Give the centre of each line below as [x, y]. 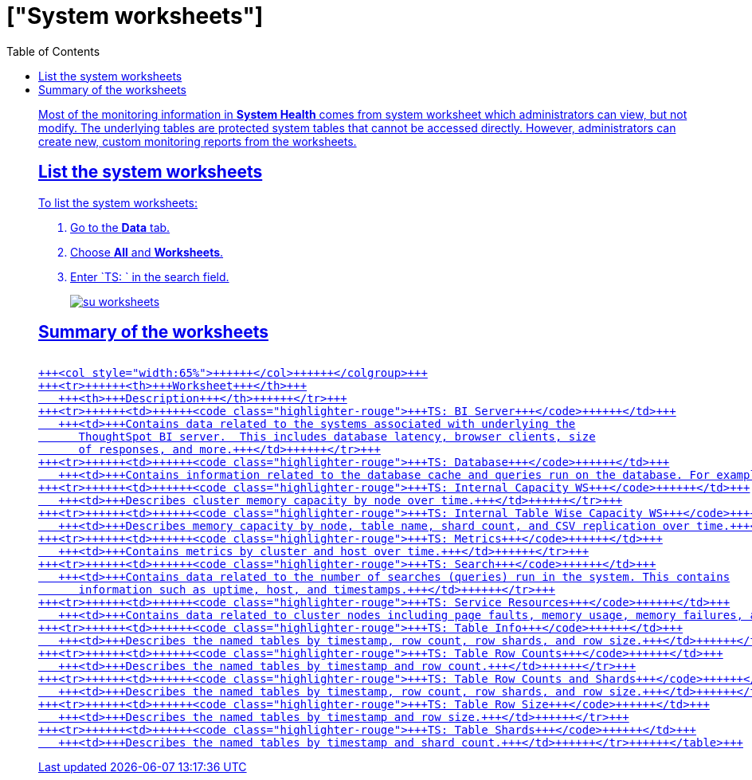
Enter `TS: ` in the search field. [150, 276]
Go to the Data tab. [120, 227]
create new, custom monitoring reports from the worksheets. [198, 141]
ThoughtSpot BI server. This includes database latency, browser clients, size [337, 437]
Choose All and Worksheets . [147, 252]
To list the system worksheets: [118, 202]
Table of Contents [53, 51]
